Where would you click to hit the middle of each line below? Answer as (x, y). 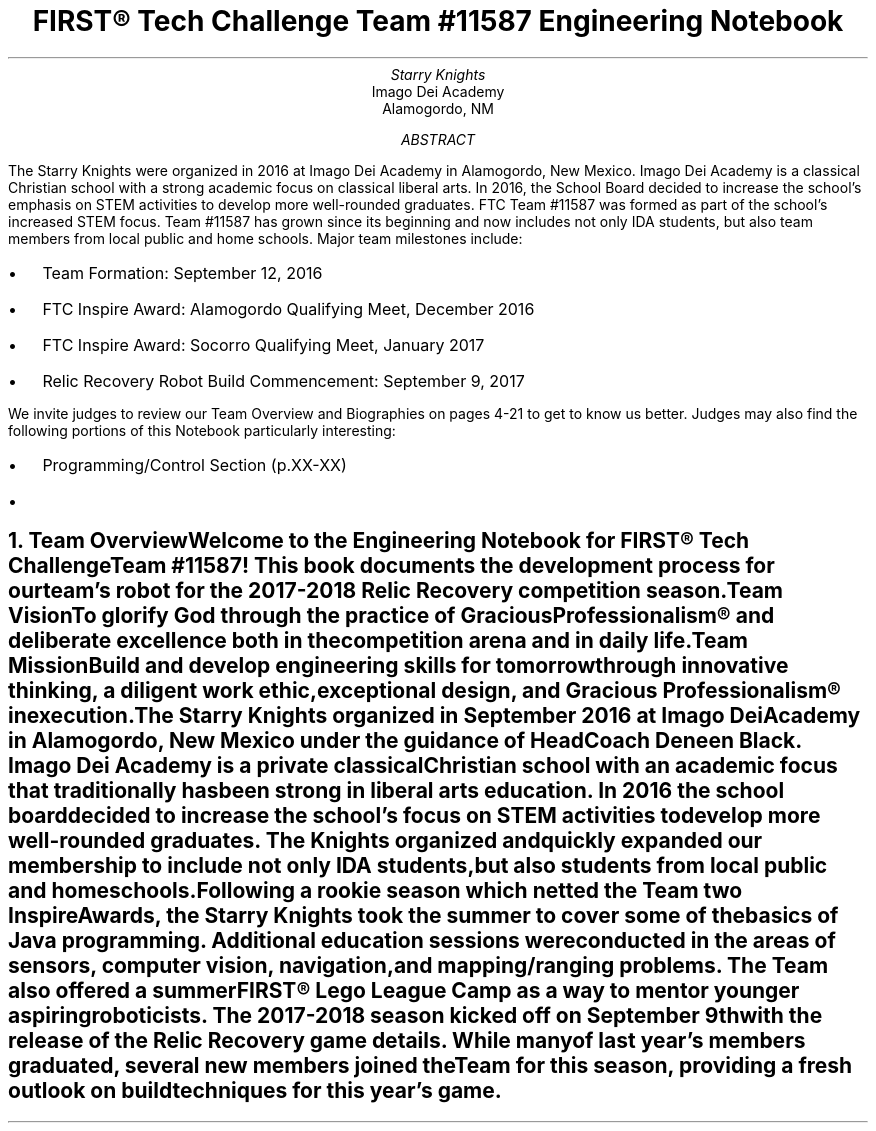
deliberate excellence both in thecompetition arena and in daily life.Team (378, 641)
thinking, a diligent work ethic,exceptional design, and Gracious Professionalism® (424, 691)
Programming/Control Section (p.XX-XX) (194, 464)
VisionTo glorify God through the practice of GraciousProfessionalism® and (391, 616)
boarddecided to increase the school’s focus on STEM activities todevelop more (414, 816)
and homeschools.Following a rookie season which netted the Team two (375, 891)
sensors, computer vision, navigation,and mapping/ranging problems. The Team (418, 966)
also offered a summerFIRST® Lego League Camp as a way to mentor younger (404, 991)
